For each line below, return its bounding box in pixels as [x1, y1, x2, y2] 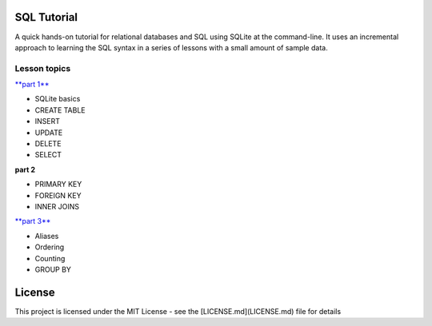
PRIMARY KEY [34, 180, 82, 189]
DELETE [34, 139, 62, 148]
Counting [34, 253, 66, 263]
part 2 [14, 165, 36, 174]
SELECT [34, 150, 62, 160]
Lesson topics [14, 62, 71, 74]
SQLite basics [34, 94, 81, 104]
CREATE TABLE [34, 105, 86, 115]
